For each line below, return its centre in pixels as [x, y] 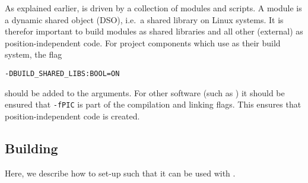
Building [31, 148]
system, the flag [34, 54]
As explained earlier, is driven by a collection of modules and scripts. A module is [153, 8]
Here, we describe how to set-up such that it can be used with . [120, 173]
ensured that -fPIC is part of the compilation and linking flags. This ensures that [153, 104]
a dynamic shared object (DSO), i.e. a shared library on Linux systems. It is [144, 19]
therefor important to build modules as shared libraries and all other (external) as [154, 31]
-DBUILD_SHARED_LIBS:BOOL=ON [62, 73]
